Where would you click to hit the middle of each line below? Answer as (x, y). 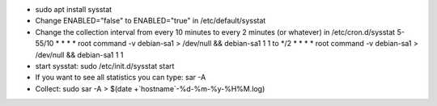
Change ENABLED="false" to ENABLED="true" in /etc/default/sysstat (151, 21)
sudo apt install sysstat (74, 9)
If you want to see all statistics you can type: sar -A (121, 78)
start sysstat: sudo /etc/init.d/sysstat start (105, 66)
